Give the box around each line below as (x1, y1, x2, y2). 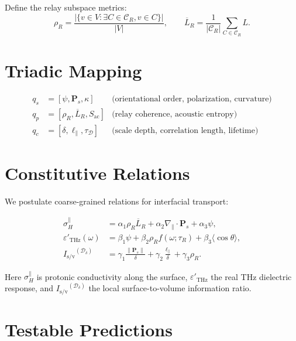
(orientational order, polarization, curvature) (112, 94, 272, 103)
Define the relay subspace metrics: (5, 1, 127, 13)
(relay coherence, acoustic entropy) (112, 110, 238, 118)
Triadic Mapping (5, 58, 142, 82)
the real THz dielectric (211, 270, 292, 282)
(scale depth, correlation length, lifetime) (112, 126, 259, 135)
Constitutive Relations (5, 161, 190, 185)
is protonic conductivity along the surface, (36, 270, 188, 282)
